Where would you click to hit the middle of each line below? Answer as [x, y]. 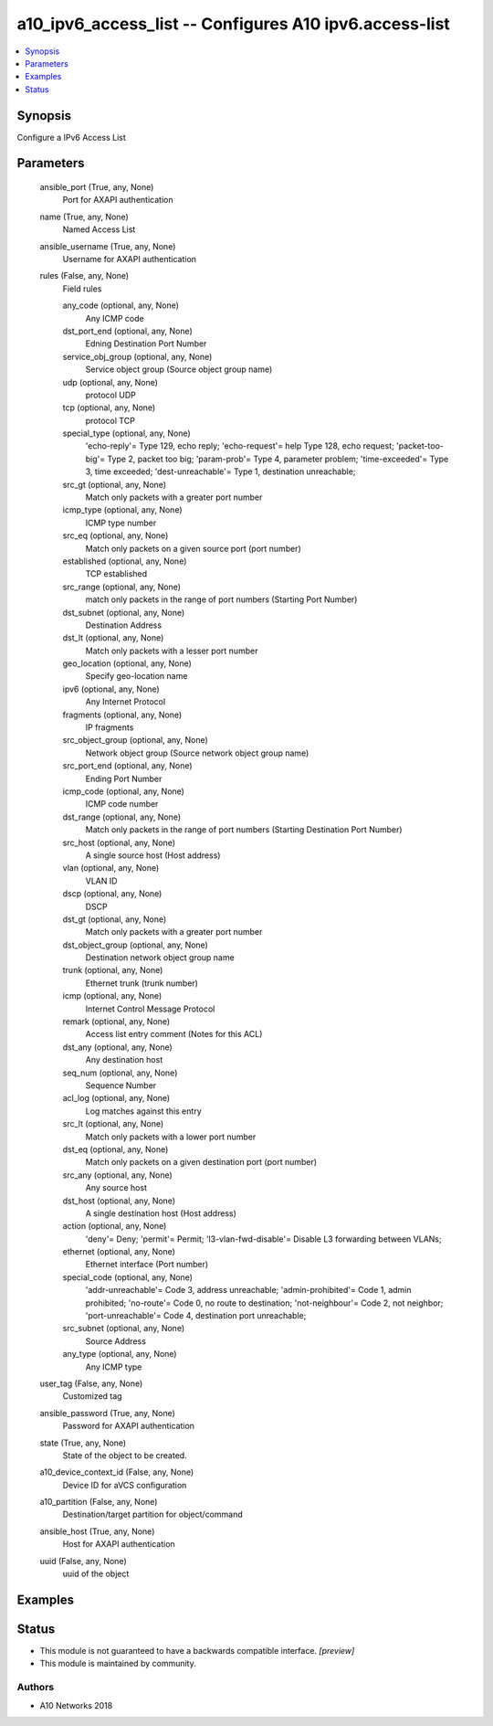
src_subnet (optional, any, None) [124, 1329]
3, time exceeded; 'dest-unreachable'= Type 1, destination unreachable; [220, 471]
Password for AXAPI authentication [129, 1426]
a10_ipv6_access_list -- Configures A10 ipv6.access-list [234, 24]
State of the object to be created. [125, 1455]
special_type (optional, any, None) [126, 433]
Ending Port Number [124, 778]
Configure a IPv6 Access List [72, 137]
